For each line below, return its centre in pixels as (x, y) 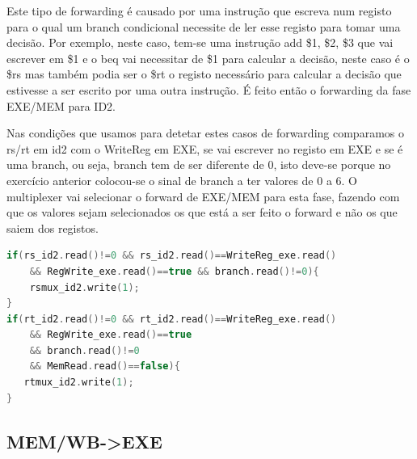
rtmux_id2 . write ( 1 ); (79, 383)
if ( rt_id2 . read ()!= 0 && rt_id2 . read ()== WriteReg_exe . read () (172, 319)
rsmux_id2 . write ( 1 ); (84, 287)
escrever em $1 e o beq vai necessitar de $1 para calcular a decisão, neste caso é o (208, 58)
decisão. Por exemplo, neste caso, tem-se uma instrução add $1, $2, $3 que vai (200, 42)
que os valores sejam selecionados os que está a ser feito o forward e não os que (202, 212)
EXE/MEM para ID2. (61, 105)
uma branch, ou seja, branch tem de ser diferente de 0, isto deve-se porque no (199, 164)
